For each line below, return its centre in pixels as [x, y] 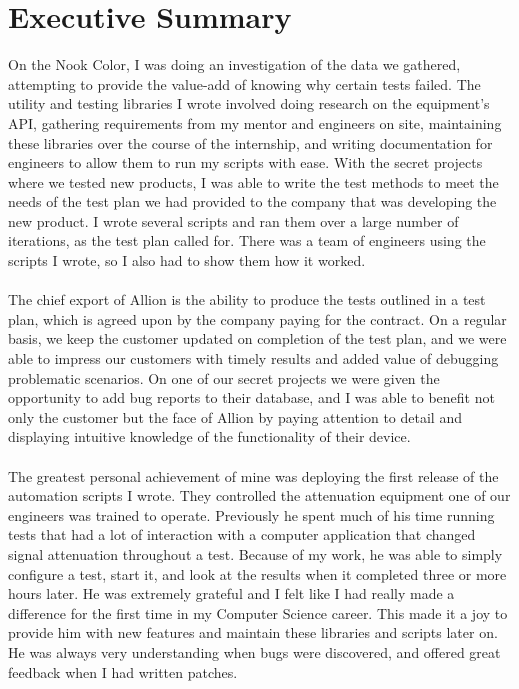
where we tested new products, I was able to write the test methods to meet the [253, 181]
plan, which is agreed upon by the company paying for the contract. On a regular [257, 318]
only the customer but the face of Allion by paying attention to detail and [235, 416]
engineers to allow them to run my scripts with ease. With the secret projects [245, 162]
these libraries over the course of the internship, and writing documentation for [250, 142]
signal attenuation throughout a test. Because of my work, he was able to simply [255, 553]
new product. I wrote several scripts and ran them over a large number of [233, 220]
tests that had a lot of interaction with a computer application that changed [242, 534]
